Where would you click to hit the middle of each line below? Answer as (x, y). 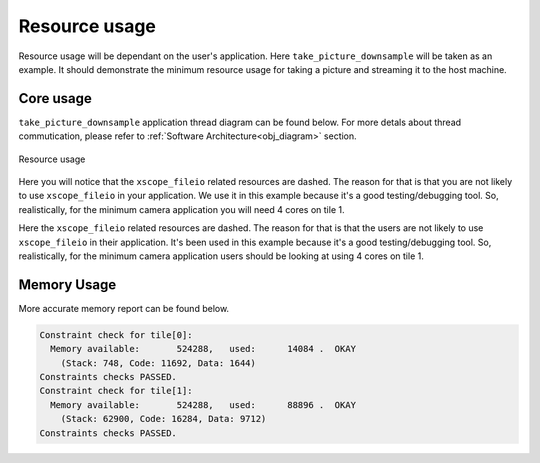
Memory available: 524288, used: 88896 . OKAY (203, 404)
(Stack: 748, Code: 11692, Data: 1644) (158, 363)
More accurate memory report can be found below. (124, 308)
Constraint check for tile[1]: (116, 391)
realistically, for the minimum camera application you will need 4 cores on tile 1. (181, 209)
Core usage (55, 98)
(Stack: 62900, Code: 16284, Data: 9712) (163, 419)
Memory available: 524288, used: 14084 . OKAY (203, 349)
